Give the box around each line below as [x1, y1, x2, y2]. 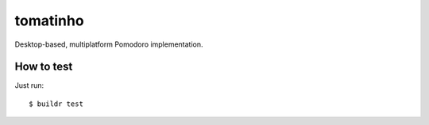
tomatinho [14, 12, 84, 29]
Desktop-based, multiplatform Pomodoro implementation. [14, 40, 203, 49]
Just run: [14, 81, 44, 90]
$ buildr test [29, 99, 83, 108]
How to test [14, 60, 73, 74]
